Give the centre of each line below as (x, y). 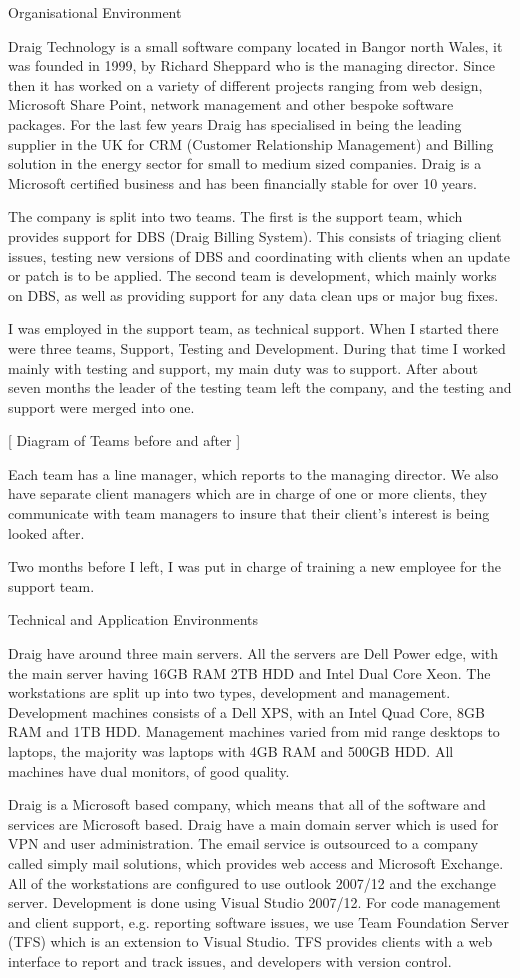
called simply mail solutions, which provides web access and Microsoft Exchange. (256, 862)
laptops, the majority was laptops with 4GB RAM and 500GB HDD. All (231, 751)
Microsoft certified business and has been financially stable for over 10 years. (242, 182)
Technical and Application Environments (133, 619)
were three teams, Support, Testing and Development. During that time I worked (257, 347)
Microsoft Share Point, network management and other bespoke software (231, 104)
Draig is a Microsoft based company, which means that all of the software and (247, 804)
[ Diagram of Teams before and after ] (124, 440)
